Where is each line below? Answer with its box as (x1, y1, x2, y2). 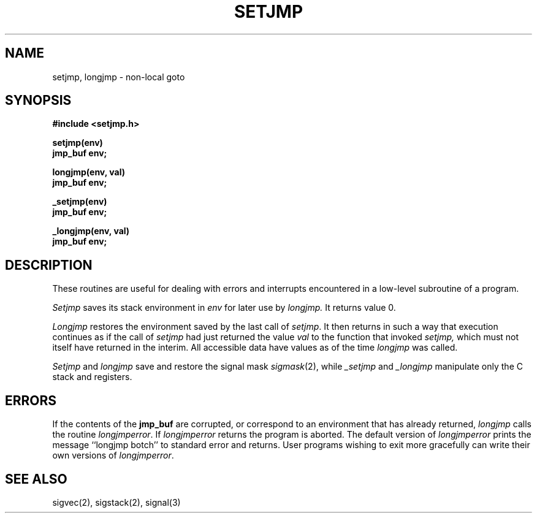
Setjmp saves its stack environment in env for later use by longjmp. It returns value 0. (52, 302, 396, 313)
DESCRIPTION (5, 257, 93, 273)
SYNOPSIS (5, 93, 72, 109)
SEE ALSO (5, 471, 67, 487)
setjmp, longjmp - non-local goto (52, 71, 185, 82)
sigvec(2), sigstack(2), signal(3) (52, 497, 181, 508)
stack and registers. (52, 371, 132, 383)
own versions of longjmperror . (52, 450, 174, 461)
